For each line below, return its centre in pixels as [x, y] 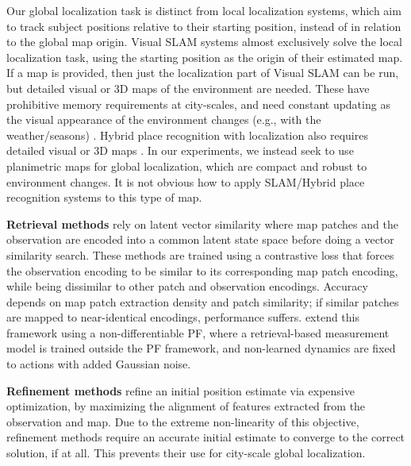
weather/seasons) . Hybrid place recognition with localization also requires [187, 135]
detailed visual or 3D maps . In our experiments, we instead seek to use [180, 150]
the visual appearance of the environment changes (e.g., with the [164, 119]
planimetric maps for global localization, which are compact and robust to [187, 166]
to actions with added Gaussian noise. [99, 364]
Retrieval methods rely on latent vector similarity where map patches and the [202, 223]
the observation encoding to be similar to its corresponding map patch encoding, [202, 270]
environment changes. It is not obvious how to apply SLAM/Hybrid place [186, 181]
